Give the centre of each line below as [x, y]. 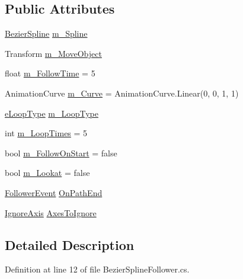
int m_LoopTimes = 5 [46, 133]
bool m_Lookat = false [47, 173]
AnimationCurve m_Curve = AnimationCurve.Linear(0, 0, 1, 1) [122, 93]
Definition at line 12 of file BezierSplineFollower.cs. [97, 269]
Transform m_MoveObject [53, 53]
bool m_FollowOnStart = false [61, 153]
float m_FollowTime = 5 [50, 73]
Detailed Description [70, 244]
